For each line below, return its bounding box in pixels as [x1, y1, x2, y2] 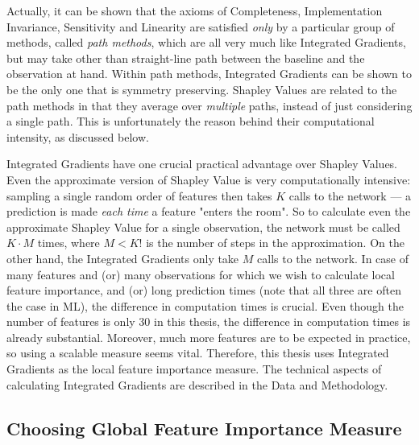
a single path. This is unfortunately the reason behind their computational [6, 113, 375, 130]
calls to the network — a [288, 187, 412, 204]
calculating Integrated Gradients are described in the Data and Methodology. [6, 376, 388, 393]
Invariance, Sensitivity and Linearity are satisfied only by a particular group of [6, 18, 395, 35]
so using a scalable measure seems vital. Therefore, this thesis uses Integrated [6, 344, 389, 361]
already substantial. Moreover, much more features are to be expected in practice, [6, 328, 411, 345]
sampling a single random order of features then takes [6, 187, 272, 204]
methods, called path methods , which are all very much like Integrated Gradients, [6, 34, 406, 51]
